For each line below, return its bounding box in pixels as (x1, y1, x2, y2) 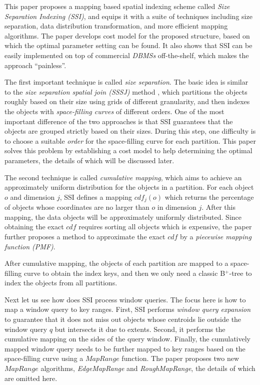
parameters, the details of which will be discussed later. (4, 155, 174, 165)
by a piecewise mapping (180, 231, 251, 241)
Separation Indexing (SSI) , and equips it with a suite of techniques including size (4, 11, 252, 21)
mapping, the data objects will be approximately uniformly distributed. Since (4, 211, 242, 222)
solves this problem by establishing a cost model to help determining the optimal (4, 145, 252, 156)
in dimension (157, 202, 196, 212)
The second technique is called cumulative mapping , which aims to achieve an (4, 172, 242, 182)
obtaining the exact (4, 221, 64, 232)
